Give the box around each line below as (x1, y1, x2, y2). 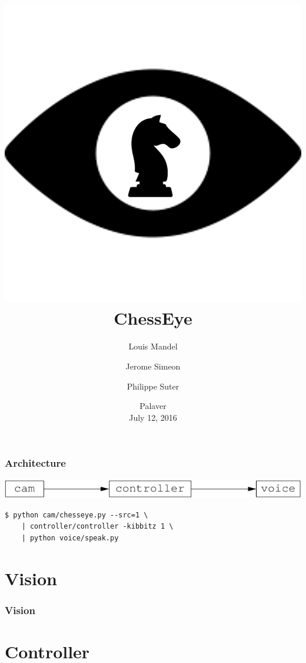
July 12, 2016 (129, 411, 177, 423)
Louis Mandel (128, 340, 178, 352)
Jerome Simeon (125, 359, 181, 372)
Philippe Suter (127, 380, 179, 392)
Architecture (5, 456, 66, 470)
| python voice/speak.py (21, 533, 119, 542)
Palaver (139, 400, 167, 412)
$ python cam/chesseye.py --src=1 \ (5, 510, 148, 519)
